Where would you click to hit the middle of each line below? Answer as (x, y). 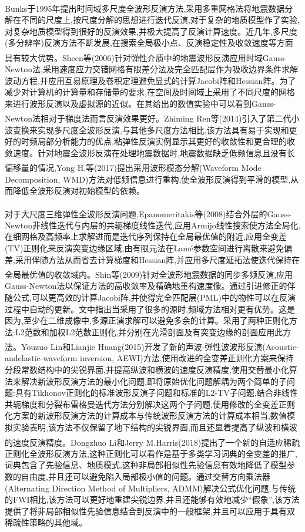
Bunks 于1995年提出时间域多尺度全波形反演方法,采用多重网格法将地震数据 (145, 8)
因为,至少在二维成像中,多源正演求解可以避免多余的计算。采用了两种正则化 (147, 320)
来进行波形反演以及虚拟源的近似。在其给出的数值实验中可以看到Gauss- (140, 103)
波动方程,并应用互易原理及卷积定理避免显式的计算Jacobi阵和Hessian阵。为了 (150, 80)
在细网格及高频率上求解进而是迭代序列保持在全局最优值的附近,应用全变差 (146, 236)
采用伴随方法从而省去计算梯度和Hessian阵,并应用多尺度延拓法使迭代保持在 (157, 259)
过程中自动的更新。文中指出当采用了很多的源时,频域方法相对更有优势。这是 (150, 309)
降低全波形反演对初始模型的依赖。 (78, 191)
